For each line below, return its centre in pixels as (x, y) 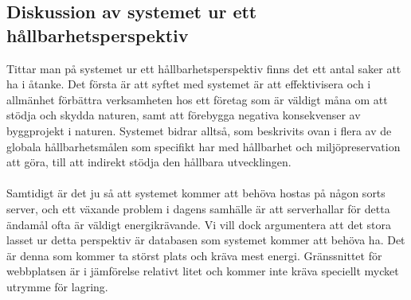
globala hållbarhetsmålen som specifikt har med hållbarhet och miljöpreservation (204, 146)
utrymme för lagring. (57, 286)
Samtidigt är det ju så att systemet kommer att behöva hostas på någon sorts (196, 193)
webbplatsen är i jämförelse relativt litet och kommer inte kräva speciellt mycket (203, 271)
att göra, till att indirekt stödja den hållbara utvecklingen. (149, 162)
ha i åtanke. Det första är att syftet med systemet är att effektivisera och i (189, 84)
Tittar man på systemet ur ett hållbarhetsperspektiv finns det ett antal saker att (204, 68)
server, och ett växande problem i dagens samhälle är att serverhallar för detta (198, 208)
